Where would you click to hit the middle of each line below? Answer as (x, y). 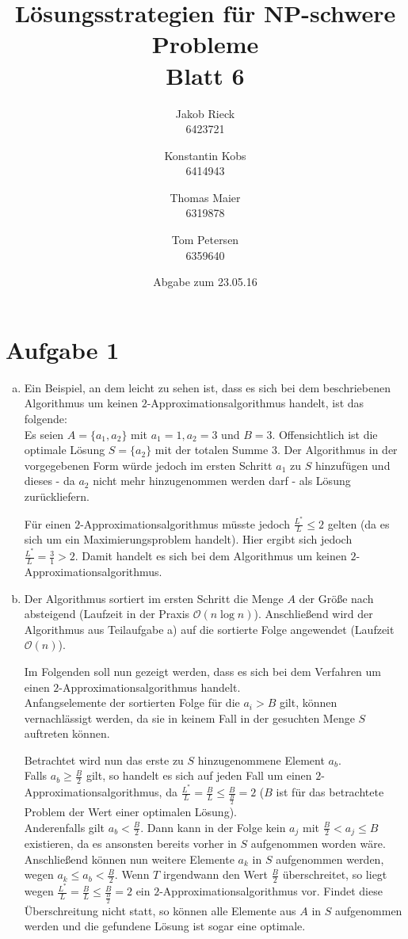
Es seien (44, 434)
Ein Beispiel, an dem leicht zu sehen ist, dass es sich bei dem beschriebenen (207, 387)
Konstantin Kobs (205, 155)
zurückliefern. (57, 496)
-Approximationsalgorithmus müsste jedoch (185, 523)
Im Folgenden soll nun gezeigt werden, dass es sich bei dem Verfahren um (203, 671)
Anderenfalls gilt (65, 827)
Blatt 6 (205, 75)
